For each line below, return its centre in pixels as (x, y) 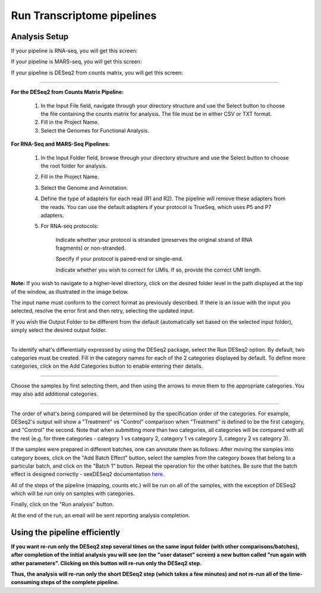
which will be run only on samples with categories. (73, 494)
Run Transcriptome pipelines (84, 15)
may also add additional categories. (54, 394)
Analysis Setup (40, 37)
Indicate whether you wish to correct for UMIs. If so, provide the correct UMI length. (158, 270)
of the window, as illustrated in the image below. (70, 292)
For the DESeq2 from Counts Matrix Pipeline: (67, 92)
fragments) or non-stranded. (91, 248)
